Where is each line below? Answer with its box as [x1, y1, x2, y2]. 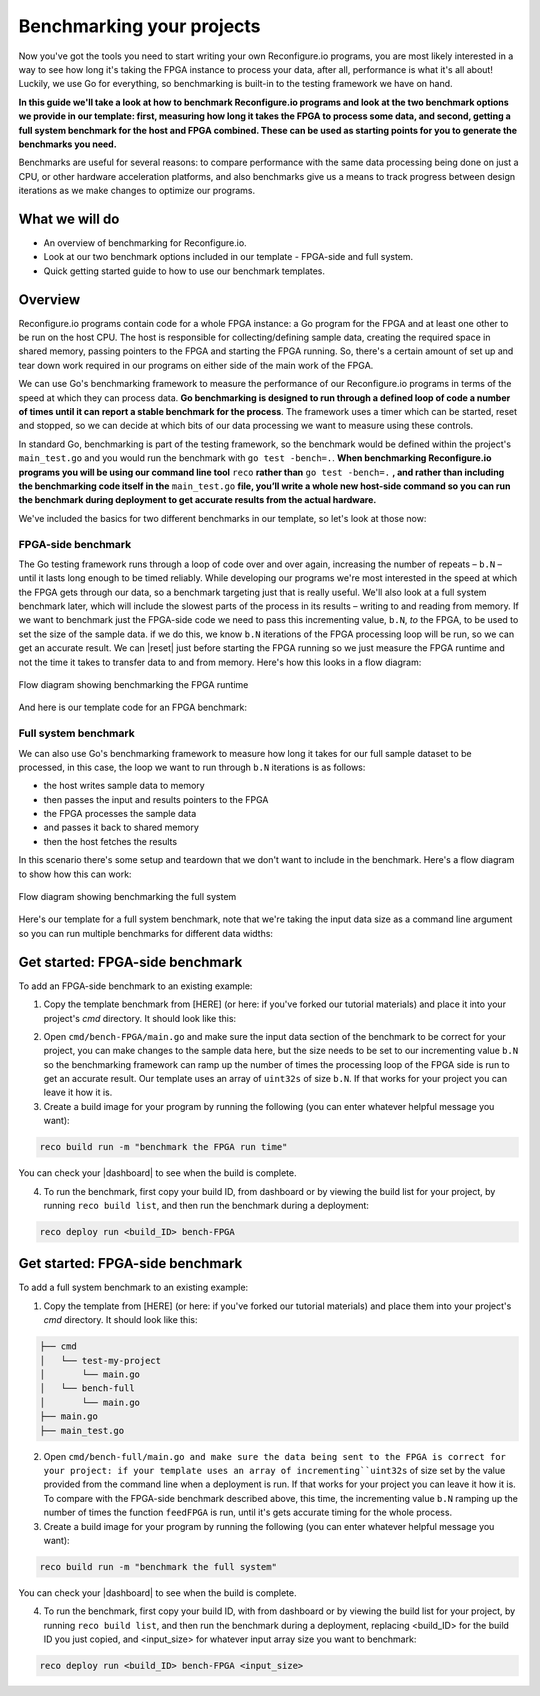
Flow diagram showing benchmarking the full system [18, 891, 237, 903]
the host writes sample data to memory [43, 780, 205, 792]
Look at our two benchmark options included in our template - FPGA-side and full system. [43, 251, 414, 263]
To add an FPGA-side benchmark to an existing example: [18, 980, 253, 992]
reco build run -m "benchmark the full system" [39, 1561, 277, 1572]
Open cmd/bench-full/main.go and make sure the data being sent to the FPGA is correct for [43, 1450, 507, 1462]
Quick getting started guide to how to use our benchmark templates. [43, 265, 325, 277]
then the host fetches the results [43, 835, 178, 847]
